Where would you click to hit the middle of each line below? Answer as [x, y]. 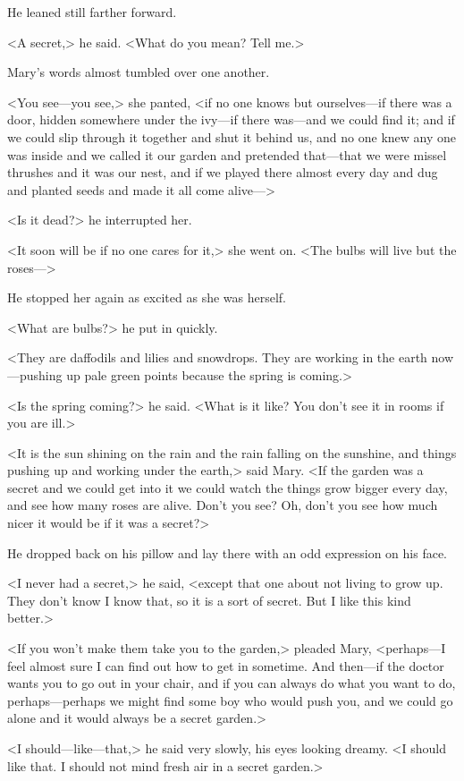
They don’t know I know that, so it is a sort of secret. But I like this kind [209, 600]
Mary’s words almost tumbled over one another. [139, 72]
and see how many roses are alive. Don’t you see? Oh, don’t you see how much [223, 505]
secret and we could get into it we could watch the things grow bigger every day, [228, 487]
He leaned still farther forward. [92, 12]
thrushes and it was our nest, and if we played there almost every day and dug [223, 172]
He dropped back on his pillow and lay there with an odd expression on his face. [227, 552]
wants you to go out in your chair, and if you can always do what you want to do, [232, 683]
